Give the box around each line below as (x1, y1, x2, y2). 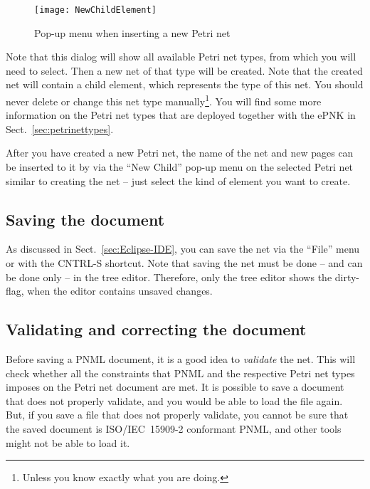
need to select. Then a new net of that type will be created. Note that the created (6, 63, 363, 78)
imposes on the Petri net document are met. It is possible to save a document (6, 379, 344, 394)
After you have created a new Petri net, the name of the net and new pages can (6, 145, 354, 160)
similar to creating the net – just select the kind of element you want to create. (6, 173, 351, 188)
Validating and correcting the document (6, 318, 307, 340)
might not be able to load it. (6, 435, 130, 450)
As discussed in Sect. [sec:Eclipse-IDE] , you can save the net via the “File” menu (6, 241, 360, 256)
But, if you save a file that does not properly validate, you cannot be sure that (6, 407, 349, 422)
